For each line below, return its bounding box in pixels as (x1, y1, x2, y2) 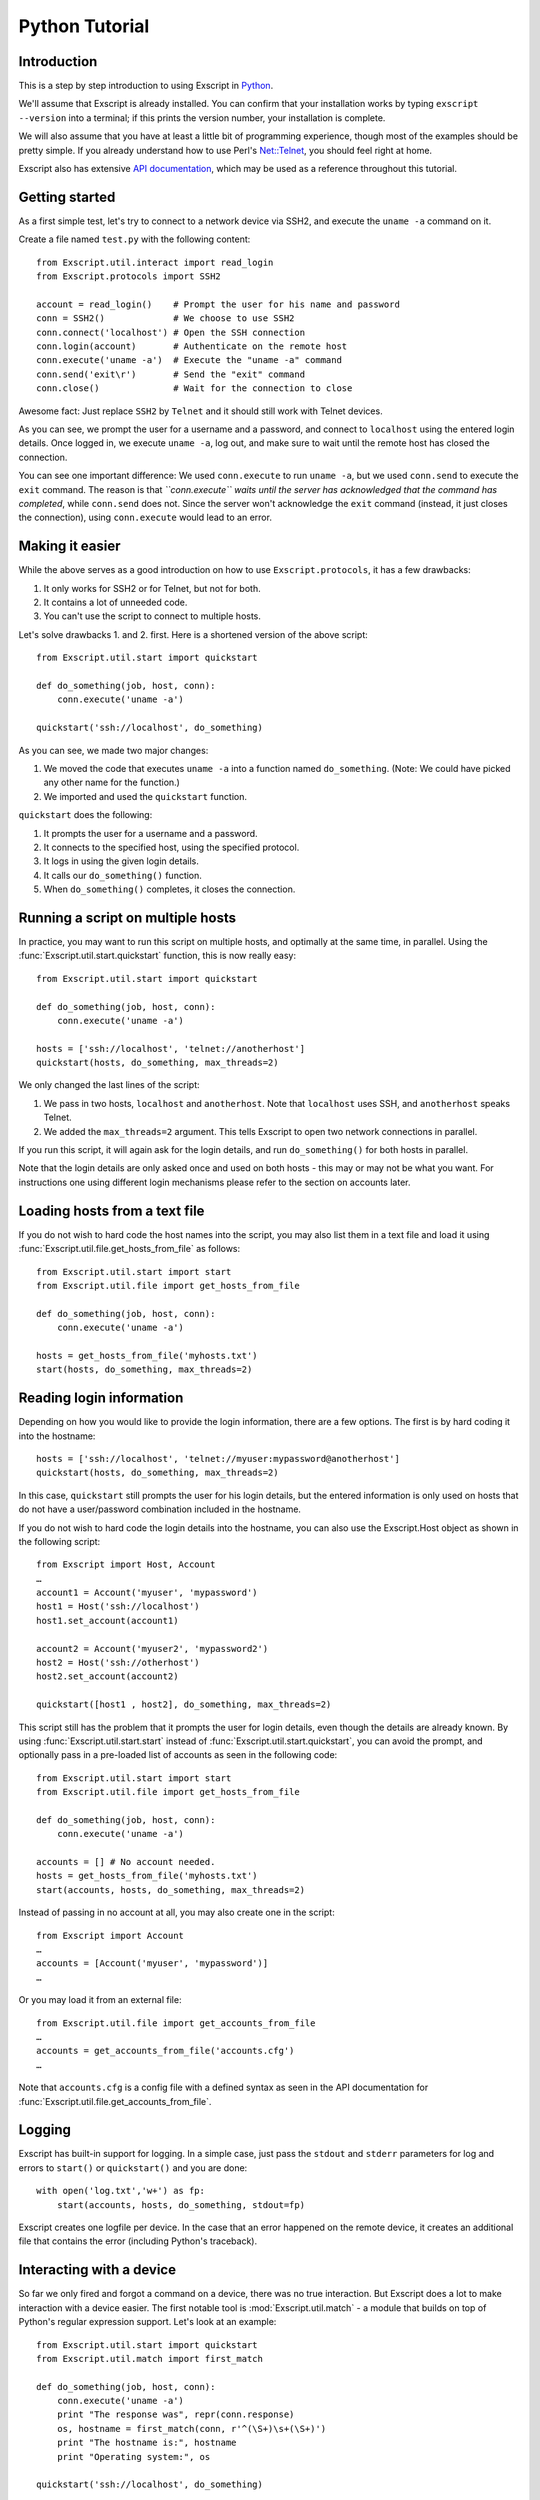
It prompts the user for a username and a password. (43, 827, 259, 839)
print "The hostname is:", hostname (56, 2437, 237, 2449)
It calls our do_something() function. (43, 869, 202, 881)
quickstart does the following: (18, 809, 153, 821)
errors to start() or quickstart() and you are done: (18, 2161, 248, 2174)
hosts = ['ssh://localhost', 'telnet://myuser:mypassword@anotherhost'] (36, 1453, 400, 1464)
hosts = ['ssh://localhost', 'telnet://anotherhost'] (36, 1043, 305, 1054)
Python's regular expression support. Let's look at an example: (18, 2316, 277, 2328)
